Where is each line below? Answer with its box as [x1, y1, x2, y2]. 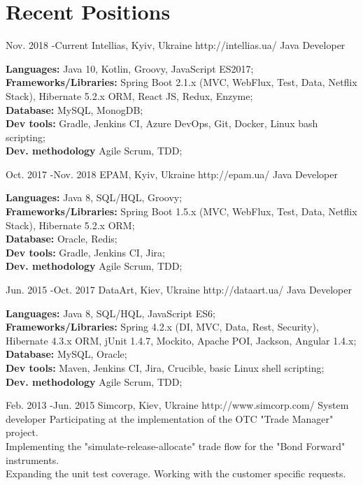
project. [6, 425, 38, 440]
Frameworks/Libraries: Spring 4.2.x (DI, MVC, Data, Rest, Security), [6, 319, 319, 334]
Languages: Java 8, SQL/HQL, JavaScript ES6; [6, 305, 215, 320]
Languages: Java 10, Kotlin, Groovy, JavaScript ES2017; [6, 61, 254, 75]
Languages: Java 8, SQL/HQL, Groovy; [6, 190, 183, 205]
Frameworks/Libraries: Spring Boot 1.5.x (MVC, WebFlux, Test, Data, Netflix [6, 204, 357, 219]
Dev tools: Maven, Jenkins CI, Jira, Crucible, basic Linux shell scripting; [6, 361, 325, 375]
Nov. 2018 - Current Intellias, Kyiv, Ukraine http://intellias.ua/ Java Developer [6, 38, 346, 52]
